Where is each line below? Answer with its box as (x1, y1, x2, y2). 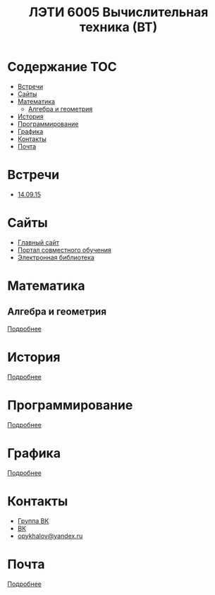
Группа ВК (17, 516, 49, 525)
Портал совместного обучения (17, 245, 111, 254)
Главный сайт (17, 238, 60, 247)
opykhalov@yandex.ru (17, 532, 83, 540)
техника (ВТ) (79, 19, 158, 35)
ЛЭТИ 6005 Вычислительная (28, 4, 209, 20)
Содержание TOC (7, 59, 118, 75)
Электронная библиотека (17, 253, 95, 262)
